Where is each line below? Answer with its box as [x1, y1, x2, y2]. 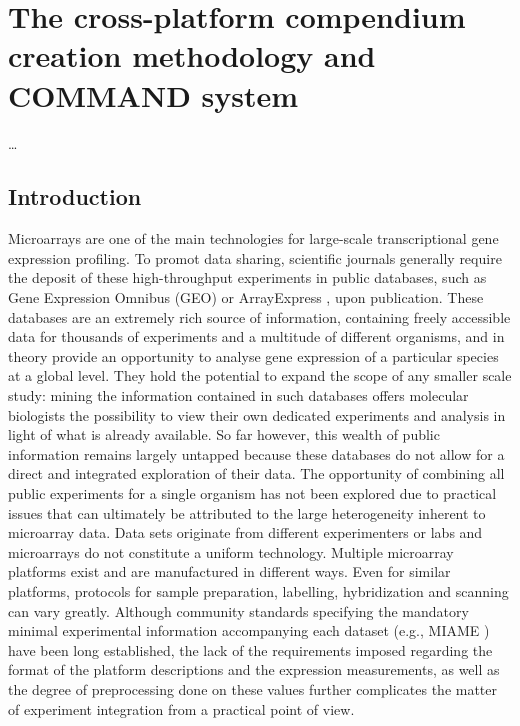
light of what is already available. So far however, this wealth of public [8, 424, 440, 445]
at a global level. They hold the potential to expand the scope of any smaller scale [8, 365, 512, 386]
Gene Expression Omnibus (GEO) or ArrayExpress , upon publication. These [8, 287, 484, 308]
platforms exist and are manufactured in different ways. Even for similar [8, 561, 451, 582]
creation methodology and [8, 35, 376, 76]
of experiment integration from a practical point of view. [8, 698, 355, 719]
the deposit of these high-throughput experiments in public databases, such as [8, 267, 487, 288]
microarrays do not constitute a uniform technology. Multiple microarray [8, 541, 454, 562]
